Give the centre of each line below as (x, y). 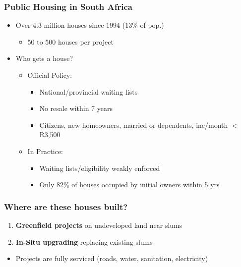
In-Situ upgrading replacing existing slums (84, 241)
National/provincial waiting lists (89, 91)
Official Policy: (50, 75)
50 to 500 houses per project (70, 41)
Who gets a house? (44, 58)
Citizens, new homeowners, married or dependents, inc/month (134, 125)
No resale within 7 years (76, 108)
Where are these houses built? (66, 206)
